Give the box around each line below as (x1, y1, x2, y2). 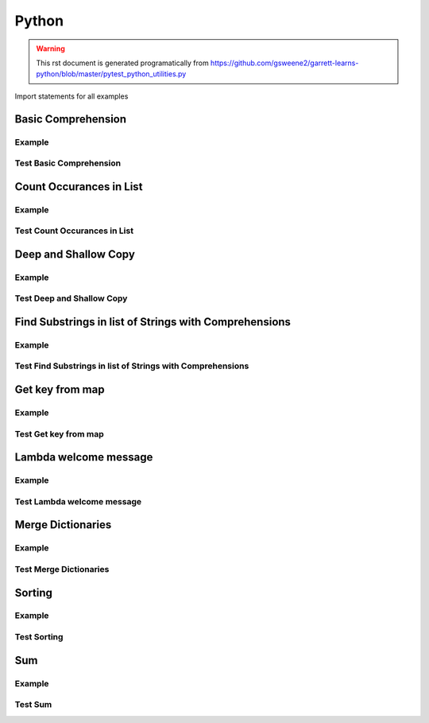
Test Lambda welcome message (14, 496, 142, 507)
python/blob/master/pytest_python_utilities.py (36, 69, 187, 79)
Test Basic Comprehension (14, 157, 122, 169)
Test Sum (14, 699, 52, 710)
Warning (36, 44, 65, 53)
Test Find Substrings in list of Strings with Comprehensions (14, 360, 249, 371)
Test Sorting (14, 632, 64, 643)
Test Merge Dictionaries (14, 563, 110, 574)
